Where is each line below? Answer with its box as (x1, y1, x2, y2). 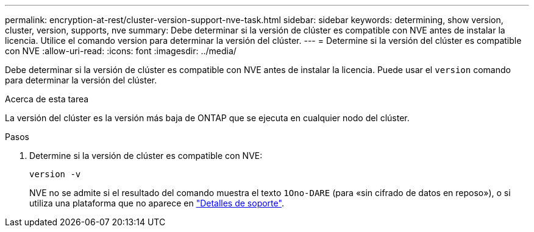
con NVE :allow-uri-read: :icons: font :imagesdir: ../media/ (5, 46, 237, 56)
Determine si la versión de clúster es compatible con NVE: (29, 150, 263, 161)
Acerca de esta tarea (5, 94, 89, 104)
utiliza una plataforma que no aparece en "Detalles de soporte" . (29, 198, 284, 208)
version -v (29, 169, 81, 179)
